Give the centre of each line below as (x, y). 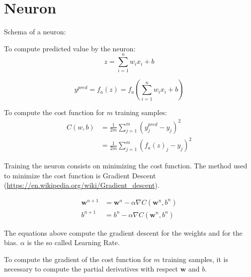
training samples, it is (195, 259)
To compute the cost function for (54, 112)
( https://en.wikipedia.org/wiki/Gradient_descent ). (82, 185)
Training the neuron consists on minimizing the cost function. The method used (126, 166)
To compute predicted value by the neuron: (70, 48)
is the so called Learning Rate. (73, 242)
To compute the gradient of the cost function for (78, 259)
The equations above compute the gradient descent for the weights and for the (123, 232)
